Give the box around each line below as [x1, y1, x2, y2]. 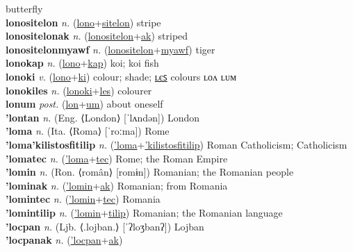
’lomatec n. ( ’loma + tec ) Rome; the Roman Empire [6, 151, 228, 165]
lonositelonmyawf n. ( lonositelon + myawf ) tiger [6, 42, 215, 56]
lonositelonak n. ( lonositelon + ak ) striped [6, 28, 188, 43]
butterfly [6, 1, 43, 15]
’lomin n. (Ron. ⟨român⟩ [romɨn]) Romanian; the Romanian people [6, 165, 294, 179]
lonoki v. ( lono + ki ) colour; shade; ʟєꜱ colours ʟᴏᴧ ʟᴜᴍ [6, 69, 237, 83]
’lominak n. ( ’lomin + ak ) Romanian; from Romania [6, 178, 228, 192]
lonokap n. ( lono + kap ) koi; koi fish [6, 56, 159, 70]
